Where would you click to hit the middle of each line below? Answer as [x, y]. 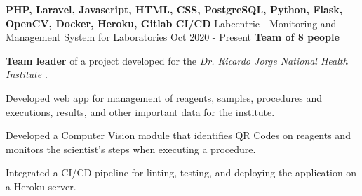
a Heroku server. [41, 186]
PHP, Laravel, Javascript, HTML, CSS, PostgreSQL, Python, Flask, [174, 9]
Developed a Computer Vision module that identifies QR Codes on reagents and [178, 135]
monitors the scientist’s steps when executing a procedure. [131, 149]
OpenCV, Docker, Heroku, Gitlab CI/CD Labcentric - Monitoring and [171, 23]
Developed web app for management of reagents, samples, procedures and [164, 97]
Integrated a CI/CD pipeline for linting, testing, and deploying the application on [181, 172]
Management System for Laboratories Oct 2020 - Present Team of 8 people [173, 37]
